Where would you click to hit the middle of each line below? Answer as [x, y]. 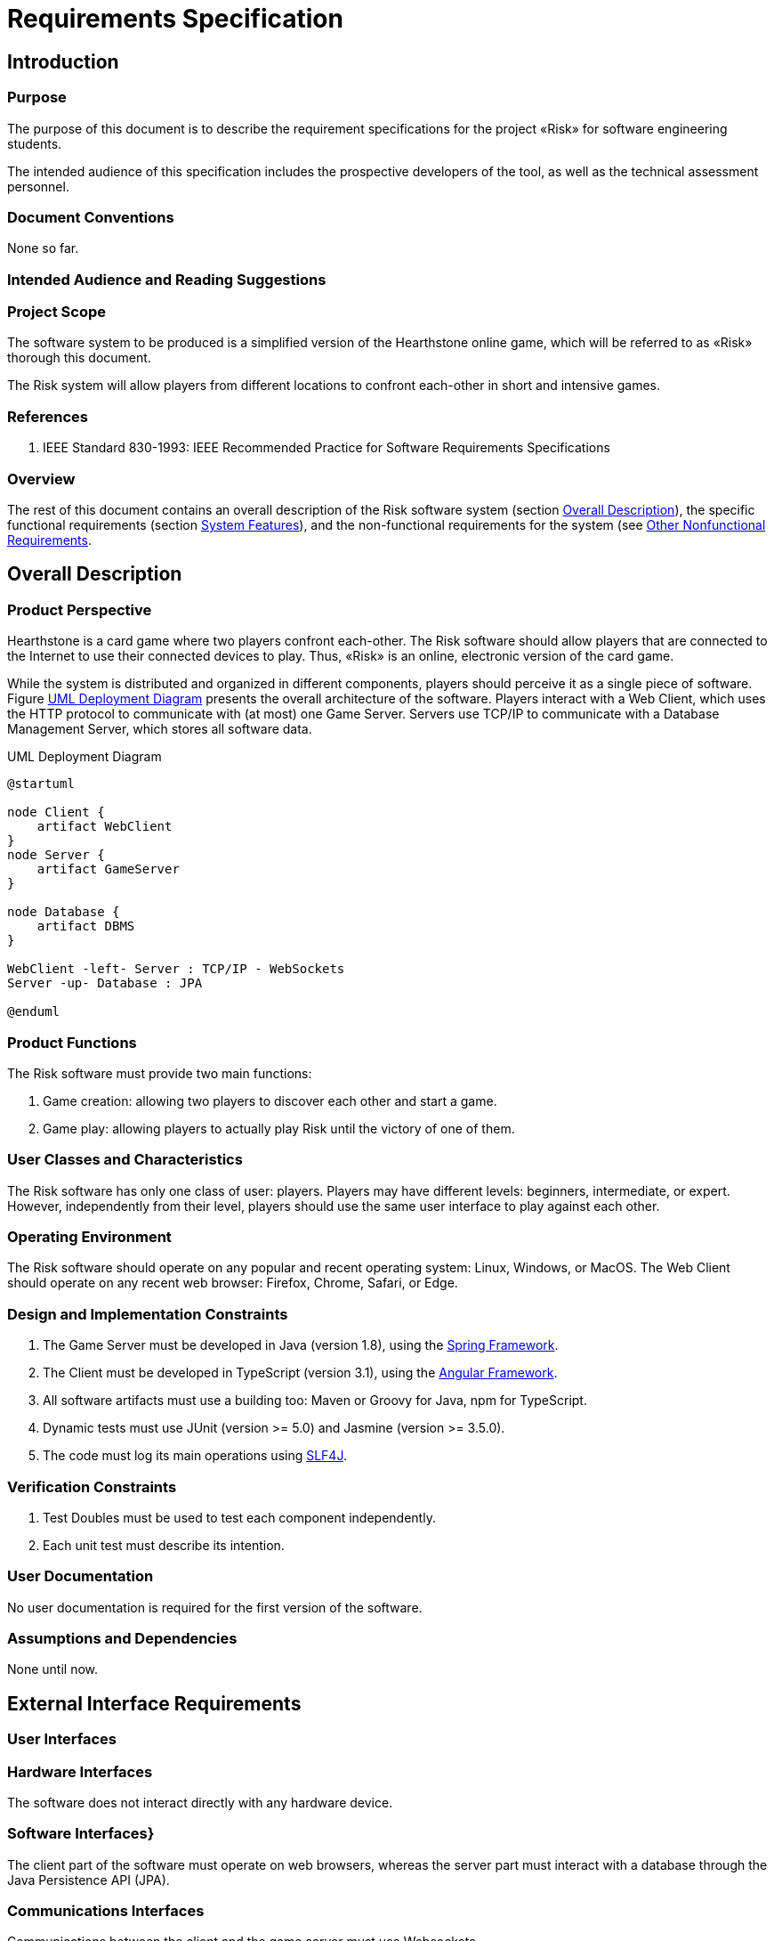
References [48, 416]
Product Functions [72, 1042]
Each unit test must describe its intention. [164, 1545]
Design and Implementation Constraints [148, 1314]
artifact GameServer [108, 869]
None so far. [43, 248]
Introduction [63, 61]
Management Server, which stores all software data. [160, 729]
